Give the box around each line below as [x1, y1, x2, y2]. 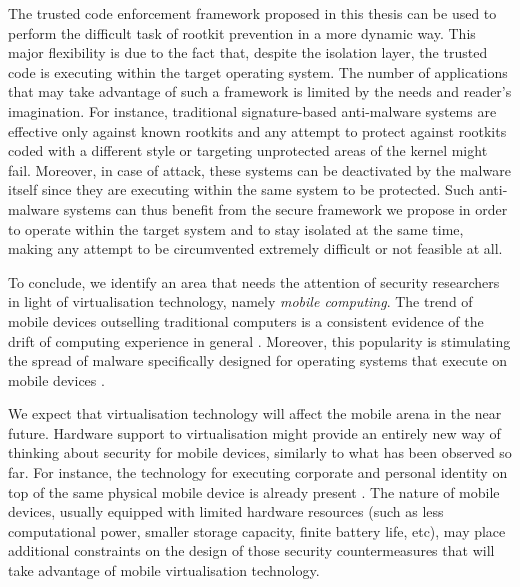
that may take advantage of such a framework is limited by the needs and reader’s [8, 81, 512, 102]
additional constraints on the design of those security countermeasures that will [8, 540, 495, 561]
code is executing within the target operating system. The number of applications [8, 61, 508, 82]
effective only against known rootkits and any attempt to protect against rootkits [8, 120, 507, 141]
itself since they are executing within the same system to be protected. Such [8, 179, 475, 200]
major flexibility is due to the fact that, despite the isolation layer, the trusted [8, 42, 488, 63]
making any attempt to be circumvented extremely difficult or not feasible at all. [8, 238, 503, 259]
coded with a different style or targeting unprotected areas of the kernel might [8, 140, 488, 161]
